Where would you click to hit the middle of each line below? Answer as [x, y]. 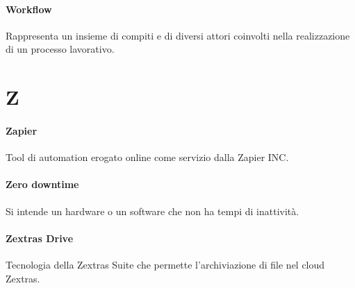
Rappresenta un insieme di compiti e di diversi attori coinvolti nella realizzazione [178, 35]
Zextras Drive [40, 238]
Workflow [29, 9]
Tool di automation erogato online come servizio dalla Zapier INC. [147, 157]
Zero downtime [42, 184]
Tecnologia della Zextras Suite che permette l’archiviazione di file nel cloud [165, 264]
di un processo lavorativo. [60, 49]
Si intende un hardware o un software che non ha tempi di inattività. [152, 211]
